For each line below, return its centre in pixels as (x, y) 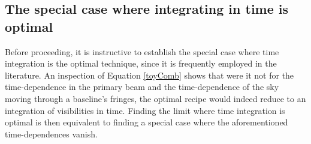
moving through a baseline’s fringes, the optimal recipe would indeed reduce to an (155, 98)
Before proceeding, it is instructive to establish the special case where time (142, 51)
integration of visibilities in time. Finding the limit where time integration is (145, 110)
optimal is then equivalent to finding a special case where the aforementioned (147, 122)
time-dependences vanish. (51, 133)
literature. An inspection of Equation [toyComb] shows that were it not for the (150, 75)
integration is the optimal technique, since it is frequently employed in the (141, 63)
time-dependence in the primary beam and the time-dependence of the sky (142, 87)
